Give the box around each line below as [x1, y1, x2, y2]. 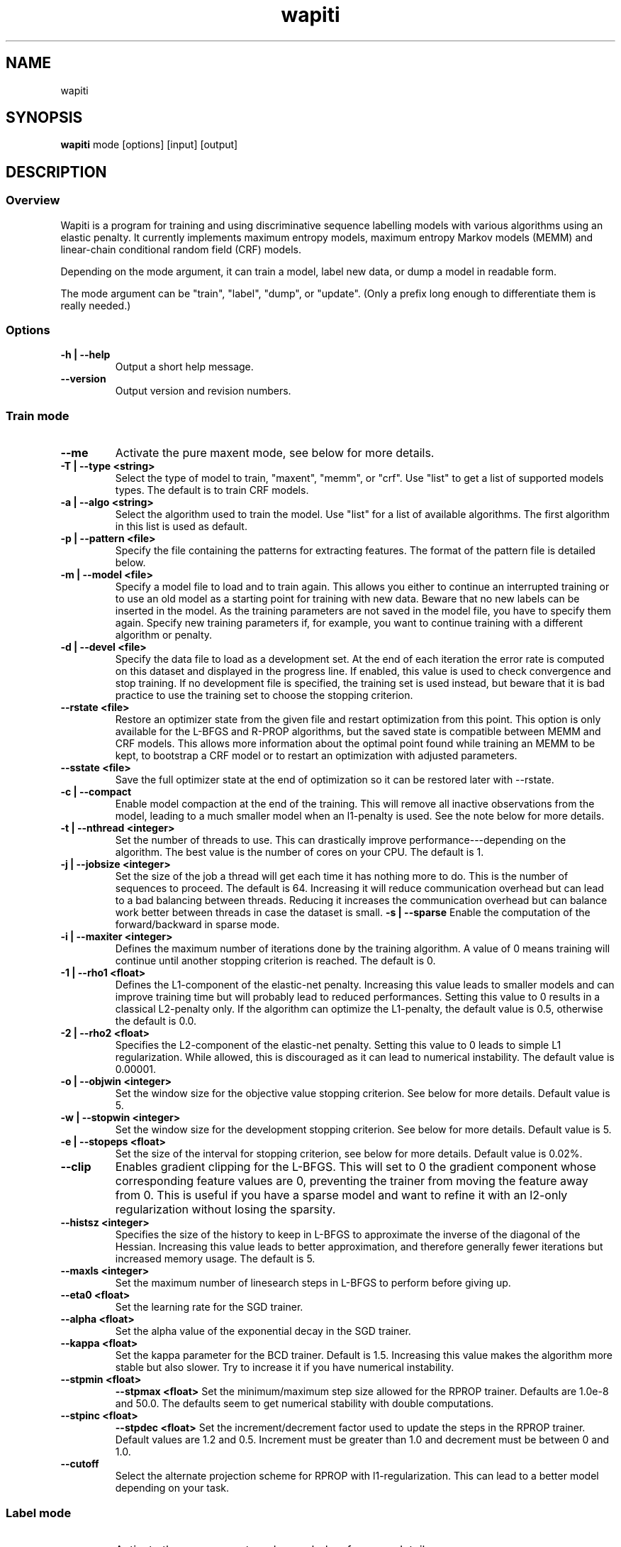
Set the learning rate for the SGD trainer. [115, 1301, 303, 1314]
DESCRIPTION [6, 163, 107, 181]
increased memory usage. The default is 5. [115, 1253, 315, 1265]
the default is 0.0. [115, 1015, 197, 1028]
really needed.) [60, 299, 131, 312]
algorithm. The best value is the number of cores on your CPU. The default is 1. [115, 846, 484, 859]
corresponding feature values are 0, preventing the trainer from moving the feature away [115, 1174, 588, 1189]
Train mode [6, 408, 69, 423]
